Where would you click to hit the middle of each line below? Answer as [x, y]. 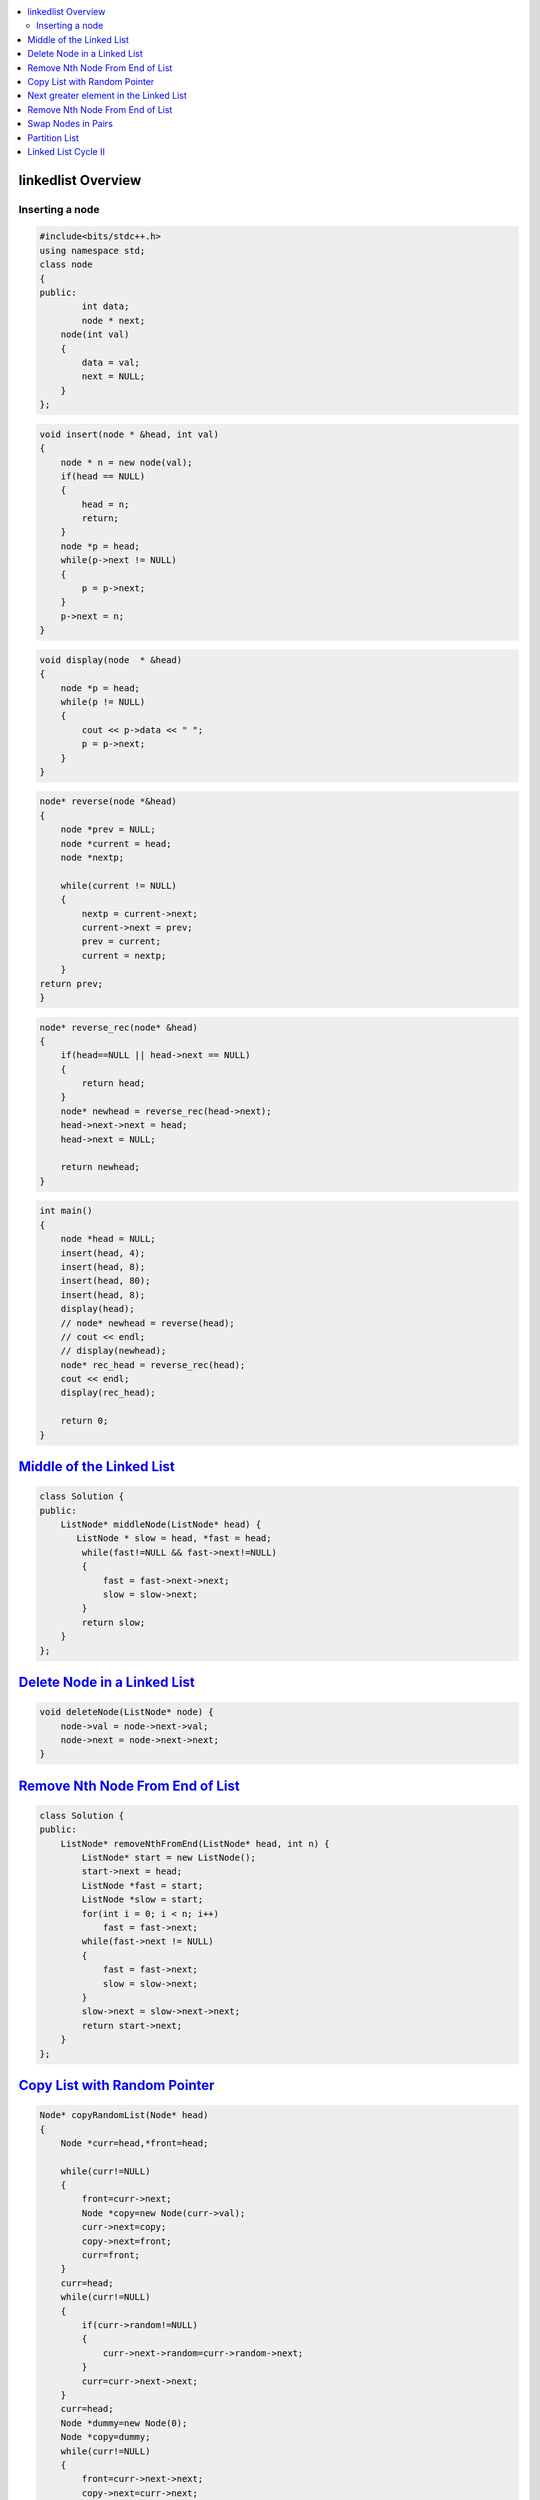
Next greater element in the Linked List [107, 96]
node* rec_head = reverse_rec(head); [153, 1364]
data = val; [110, 362]
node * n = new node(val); [127, 462]
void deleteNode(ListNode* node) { [126, 1712]
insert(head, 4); [103, 1253]
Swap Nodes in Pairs [70, 124]
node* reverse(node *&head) [108, 801]
